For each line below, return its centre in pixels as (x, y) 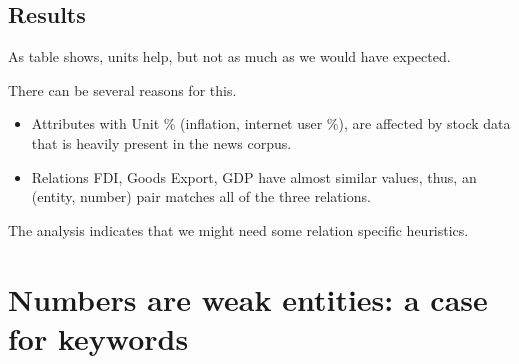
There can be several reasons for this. (122, 89)
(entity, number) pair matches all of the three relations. (201, 196)
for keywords (98, 337)
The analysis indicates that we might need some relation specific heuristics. (238, 229)
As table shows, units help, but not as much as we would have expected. (229, 56)
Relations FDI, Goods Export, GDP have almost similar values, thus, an (254, 176)
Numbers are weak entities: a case (248, 298)
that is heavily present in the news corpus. (161, 142)
